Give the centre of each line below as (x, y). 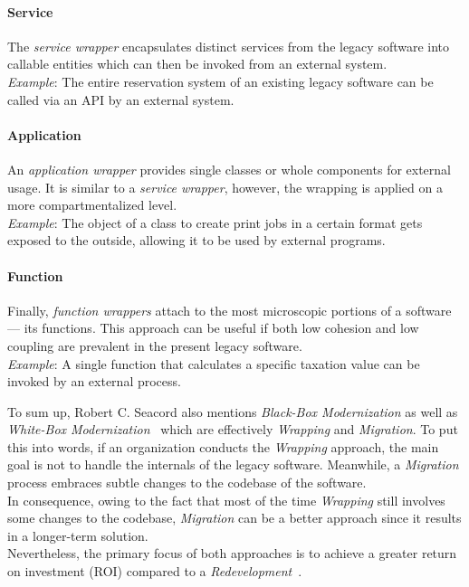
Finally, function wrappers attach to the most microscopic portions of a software (230, 310)
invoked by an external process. (94, 381)
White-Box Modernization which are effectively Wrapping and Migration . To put (233, 429)
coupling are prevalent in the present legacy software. (155, 345)
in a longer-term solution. (78, 535)
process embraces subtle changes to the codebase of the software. (187, 483)
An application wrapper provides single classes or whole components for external (229, 169)
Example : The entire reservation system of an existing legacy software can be (220, 81)
